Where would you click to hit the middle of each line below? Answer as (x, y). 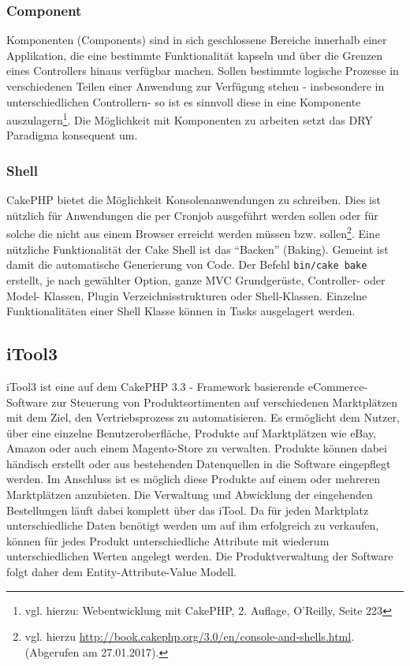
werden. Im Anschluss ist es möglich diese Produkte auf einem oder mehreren (194, 479)
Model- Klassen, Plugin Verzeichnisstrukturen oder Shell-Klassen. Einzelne (187, 295)
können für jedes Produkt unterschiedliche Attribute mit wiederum (168, 540)
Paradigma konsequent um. (72, 135)
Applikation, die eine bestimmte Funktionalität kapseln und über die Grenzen (194, 55)
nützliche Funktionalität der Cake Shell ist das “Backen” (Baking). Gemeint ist (198, 249)
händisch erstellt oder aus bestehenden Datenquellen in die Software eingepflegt (199, 463)
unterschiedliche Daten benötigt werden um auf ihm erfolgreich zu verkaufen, (193, 525)
